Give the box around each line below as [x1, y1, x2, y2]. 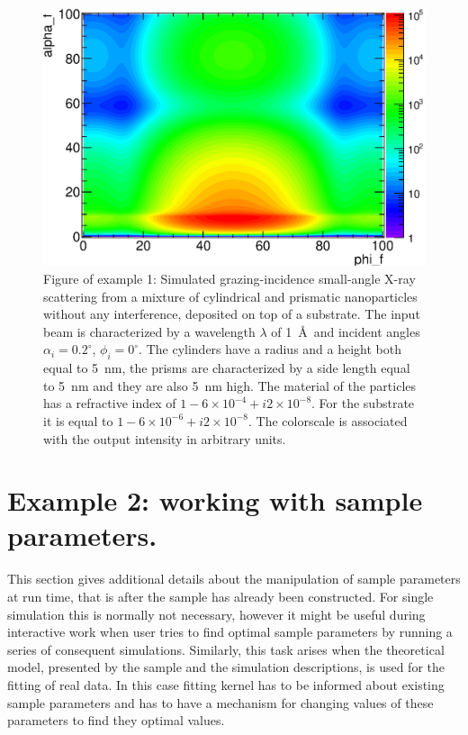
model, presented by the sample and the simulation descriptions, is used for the [7, 658, 445, 676]
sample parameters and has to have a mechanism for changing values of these [7, 693, 434, 712]
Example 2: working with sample [7, 482, 423, 519]
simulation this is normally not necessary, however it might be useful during [7, 604, 426, 623]
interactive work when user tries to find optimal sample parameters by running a [7, 622, 453, 641]
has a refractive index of [43, 394, 176, 413]
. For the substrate [311, 394, 415, 413]
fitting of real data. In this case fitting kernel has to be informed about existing [7, 675, 445, 694]
